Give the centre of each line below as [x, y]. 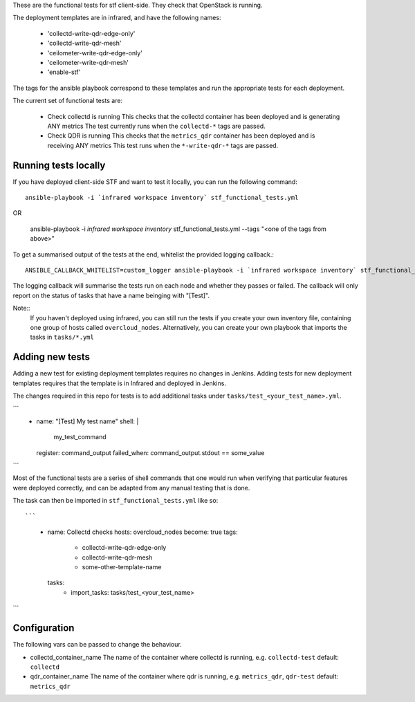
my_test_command [80, 437]
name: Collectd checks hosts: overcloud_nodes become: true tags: [142, 532]
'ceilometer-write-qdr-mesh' [88, 62]
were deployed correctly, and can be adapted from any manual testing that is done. [131, 488]
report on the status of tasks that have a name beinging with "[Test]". [111, 295]
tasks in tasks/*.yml [62, 337]
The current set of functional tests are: [68, 101]
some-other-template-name [122, 567]
